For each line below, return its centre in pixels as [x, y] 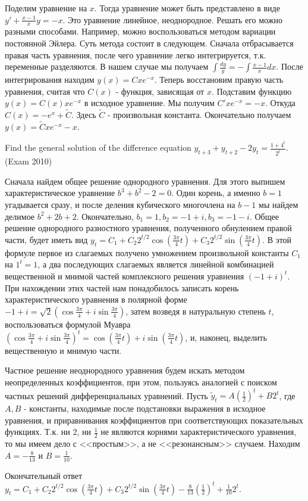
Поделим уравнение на [46, 8]
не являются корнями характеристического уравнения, [199, 432]
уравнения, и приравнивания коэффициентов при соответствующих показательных [154, 420]
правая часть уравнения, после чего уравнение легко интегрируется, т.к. [136, 55]
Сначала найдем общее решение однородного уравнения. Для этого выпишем [145, 181]
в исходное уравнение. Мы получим [149, 103]
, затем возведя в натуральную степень [196, 311]
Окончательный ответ [44, 475]
